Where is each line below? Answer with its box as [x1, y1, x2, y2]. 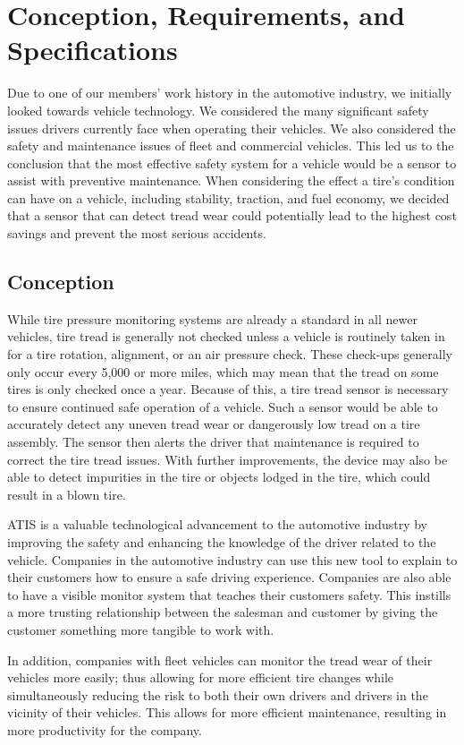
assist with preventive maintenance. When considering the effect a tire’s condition [7, 171, 455, 190]
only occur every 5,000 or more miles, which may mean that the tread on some [7, 362, 439, 381]
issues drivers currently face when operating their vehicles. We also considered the [7, 118, 456, 137]
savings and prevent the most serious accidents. [7, 224, 266, 243]
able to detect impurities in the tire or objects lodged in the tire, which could [7, 467, 431, 486]
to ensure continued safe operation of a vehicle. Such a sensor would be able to [7, 397, 438, 415]
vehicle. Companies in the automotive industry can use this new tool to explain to [7, 550, 458, 569]
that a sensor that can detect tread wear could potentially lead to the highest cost [7, 206, 457, 225]
